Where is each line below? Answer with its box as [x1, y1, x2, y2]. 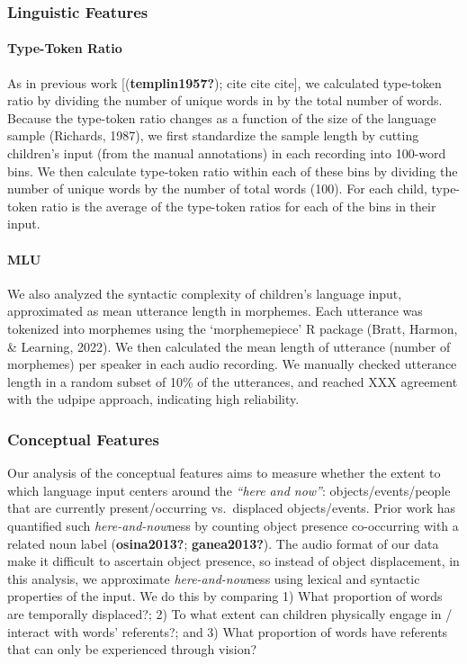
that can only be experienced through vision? [7, 640, 257, 659]
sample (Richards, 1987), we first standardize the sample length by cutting [7, 126, 419, 145]
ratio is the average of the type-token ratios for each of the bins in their [41, 196, 436, 215]
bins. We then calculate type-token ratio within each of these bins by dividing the [7, 161, 458, 180]
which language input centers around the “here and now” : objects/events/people [7, 480, 451, 499]
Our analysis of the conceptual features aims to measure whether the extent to [7, 463, 441, 482]
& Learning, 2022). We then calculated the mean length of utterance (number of [7, 336, 451, 355]
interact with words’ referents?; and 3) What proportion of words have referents [7, 622, 448, 641]
